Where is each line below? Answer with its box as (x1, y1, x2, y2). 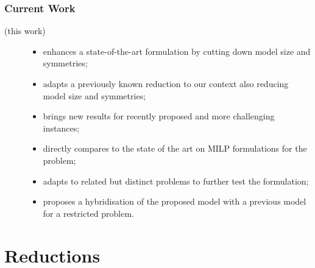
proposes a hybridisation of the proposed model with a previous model (43, 195, 306, 208)
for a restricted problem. (43, 206, 134, 219)
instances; (43, 121, 80, 134)
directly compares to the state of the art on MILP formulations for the (43, 142, 307, 155)
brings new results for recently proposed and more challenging (43, 110, 275, 122)
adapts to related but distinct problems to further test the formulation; (43, 174, 309, 187)
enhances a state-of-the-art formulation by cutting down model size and (43, 44, 311, 57)
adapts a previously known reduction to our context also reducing (43, 77, 289, 90)
